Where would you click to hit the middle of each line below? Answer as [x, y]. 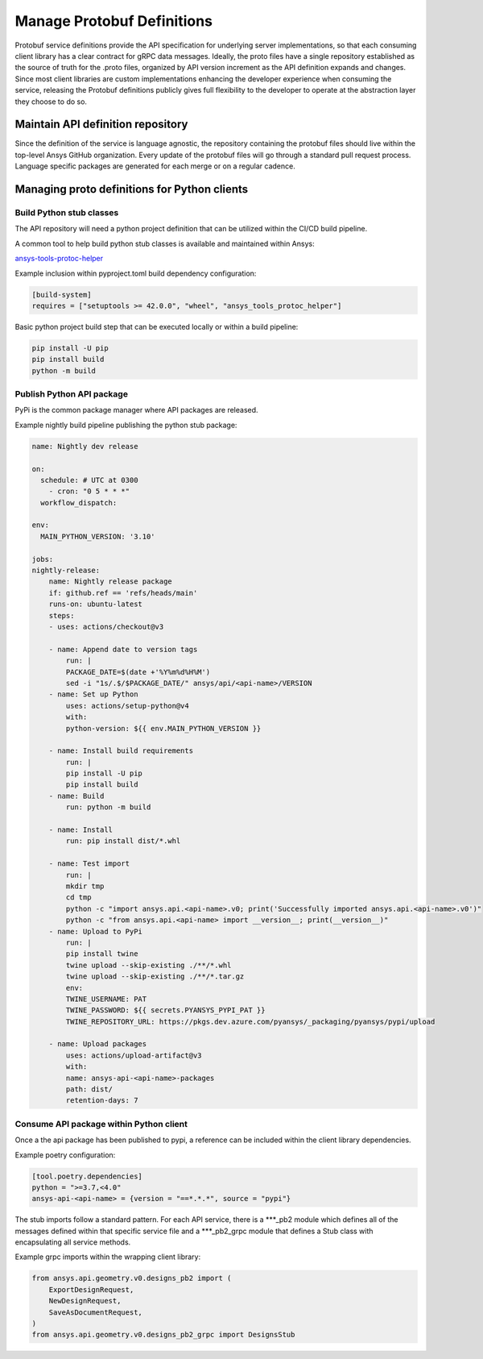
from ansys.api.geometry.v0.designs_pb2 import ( [132, 1278]
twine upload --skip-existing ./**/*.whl [149, 965]
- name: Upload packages [98, 1044]
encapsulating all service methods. [73, 1242]
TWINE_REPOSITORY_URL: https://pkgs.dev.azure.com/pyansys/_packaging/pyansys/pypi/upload [250, 1021]
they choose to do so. [51, 102]
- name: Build [76, 796]
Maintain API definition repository [101, 125]
